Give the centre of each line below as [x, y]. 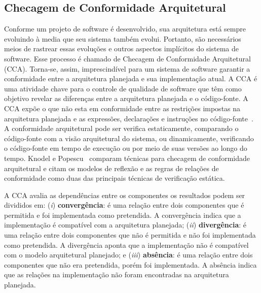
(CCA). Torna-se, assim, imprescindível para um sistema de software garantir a [127, 68]
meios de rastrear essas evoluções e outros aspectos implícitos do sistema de [121, 48]
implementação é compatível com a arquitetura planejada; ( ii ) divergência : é [125, 225]
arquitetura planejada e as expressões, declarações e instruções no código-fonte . [129, 118]
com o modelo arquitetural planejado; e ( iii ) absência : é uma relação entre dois [128, 255]
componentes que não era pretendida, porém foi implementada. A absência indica [130, 264]
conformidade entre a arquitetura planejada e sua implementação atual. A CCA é [131, 78]
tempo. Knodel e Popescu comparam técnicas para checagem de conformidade [127, 158]
